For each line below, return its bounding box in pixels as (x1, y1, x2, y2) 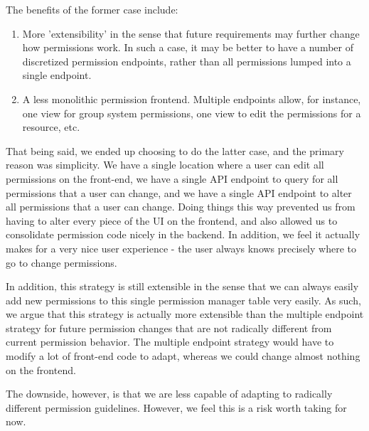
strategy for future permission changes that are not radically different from (6, 320, 332, 335)
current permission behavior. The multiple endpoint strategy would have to (6, 334, 334, 349)
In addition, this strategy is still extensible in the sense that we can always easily (6, 279, 359, 294)
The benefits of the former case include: (6, 2, 178, 16)
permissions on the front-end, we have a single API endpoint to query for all (6, 171, 338, 186)
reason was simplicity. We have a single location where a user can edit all (6, 157, 324, 172)
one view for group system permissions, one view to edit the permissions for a (22, 105, 361, 120)
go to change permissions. (6, 255, 117, 270)
